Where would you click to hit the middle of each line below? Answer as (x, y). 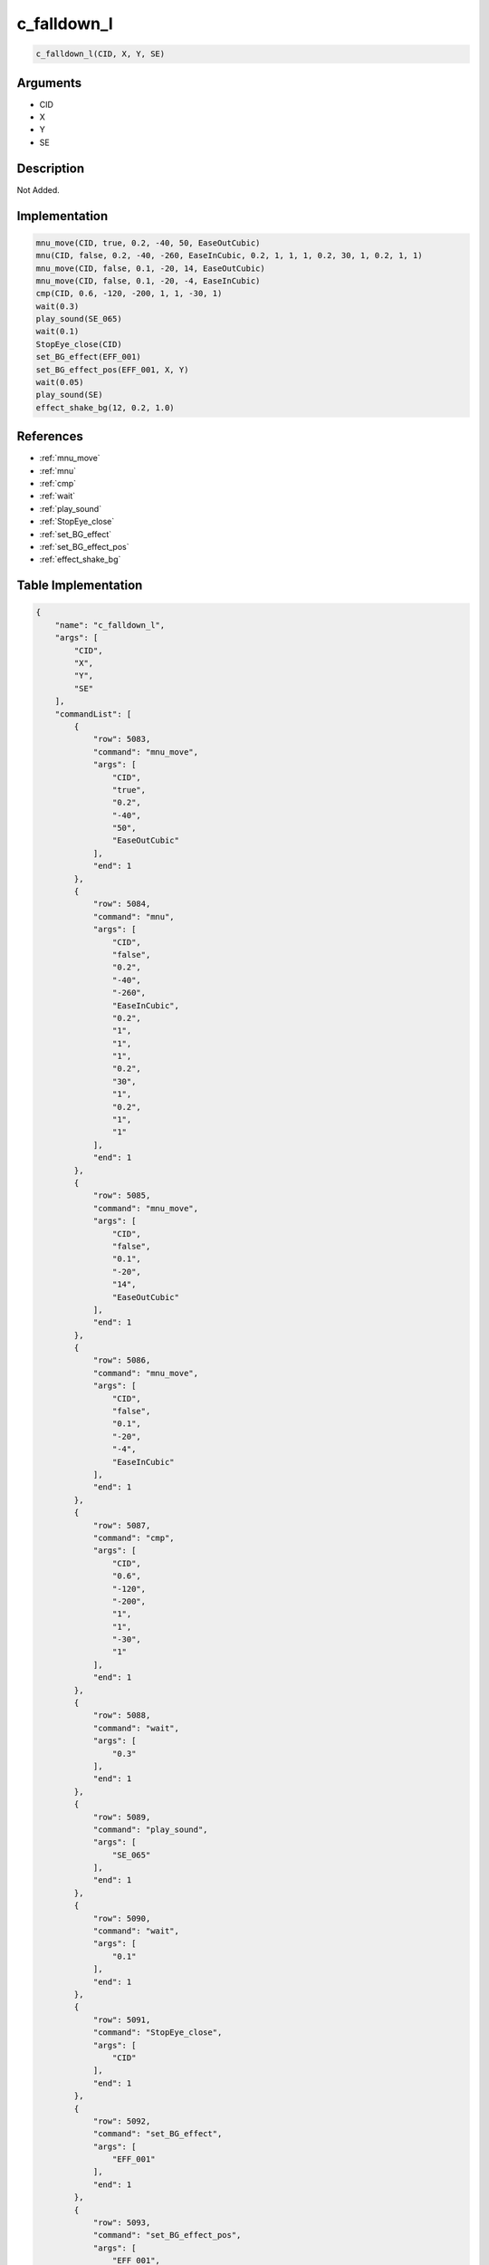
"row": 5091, (122, 2019)
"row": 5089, (122, 1817)
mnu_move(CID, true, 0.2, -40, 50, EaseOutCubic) (148, 243)
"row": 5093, (122, 2223)
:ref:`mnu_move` (70, 458)
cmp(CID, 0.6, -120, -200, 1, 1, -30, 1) (129, 294)
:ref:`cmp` (58, 484)
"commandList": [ (93, 714)
